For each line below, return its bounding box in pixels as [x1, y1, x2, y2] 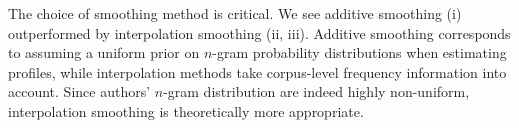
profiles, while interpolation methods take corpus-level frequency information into [8, 61, 507, 82]
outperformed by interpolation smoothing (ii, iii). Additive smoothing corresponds [8, 22, 511, 43]
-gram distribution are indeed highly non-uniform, [163, 81, 470, 102]
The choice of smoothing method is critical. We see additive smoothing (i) [8, 3, 462, 23]
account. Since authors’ [8, 81, 151, 102]
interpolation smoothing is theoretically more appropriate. [8, 100, 364, 121]
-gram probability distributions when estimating [212, 42, 507, 63]
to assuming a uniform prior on [8, 42, 200, 63]
